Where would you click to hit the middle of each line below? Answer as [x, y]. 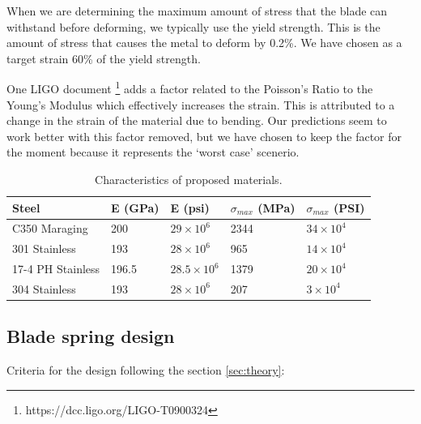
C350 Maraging [50, 228]
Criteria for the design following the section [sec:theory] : [146, 370]
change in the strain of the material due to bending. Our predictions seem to [197, 120]
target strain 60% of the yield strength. [104, 58]
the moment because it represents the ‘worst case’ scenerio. [153, 152]
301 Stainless [44, 248]
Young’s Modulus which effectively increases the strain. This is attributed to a [201, 104]
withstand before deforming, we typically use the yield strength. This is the [193, 26]
